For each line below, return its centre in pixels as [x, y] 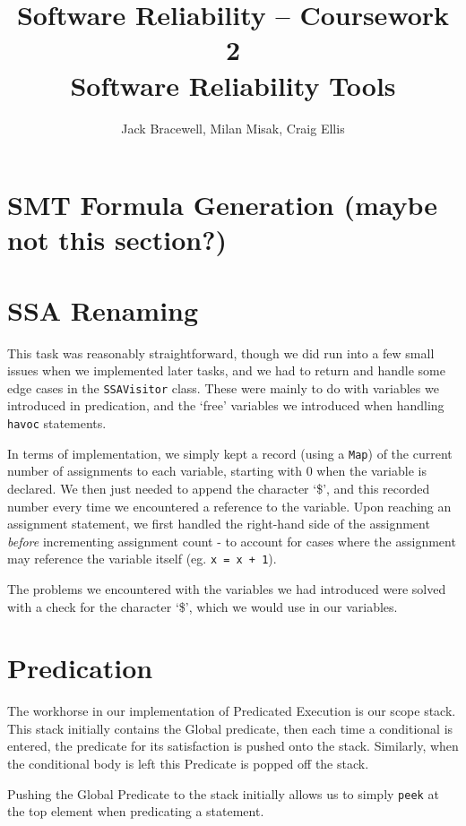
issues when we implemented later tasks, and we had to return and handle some [226, 370]
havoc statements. [57, 423]
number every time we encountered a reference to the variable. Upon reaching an [229, 506]
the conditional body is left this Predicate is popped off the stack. [188, 764]
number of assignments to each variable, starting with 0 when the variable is [217, 471]
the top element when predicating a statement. [136, 811]
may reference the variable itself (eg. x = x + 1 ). [142, 559]
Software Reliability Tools [233, 85]
